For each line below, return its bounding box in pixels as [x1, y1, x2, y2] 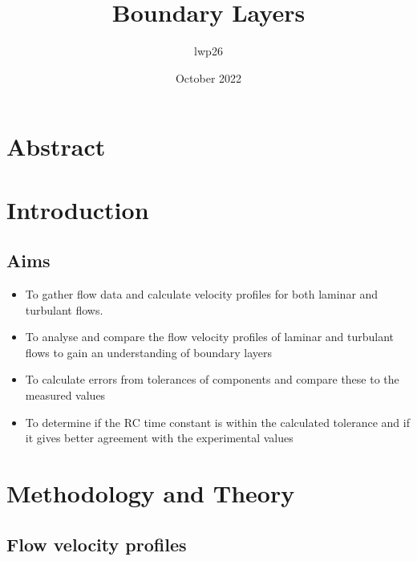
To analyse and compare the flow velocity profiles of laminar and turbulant [25, 328, 395, 345]
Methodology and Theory [6, 477, 295, 510]
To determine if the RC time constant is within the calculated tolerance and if [25, 413, 410, 430]
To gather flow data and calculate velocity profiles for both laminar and [25, 286, 379, 303]
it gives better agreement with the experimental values [25, 429, 294, 446]
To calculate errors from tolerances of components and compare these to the [25, 371, 399, 388]
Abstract [6, 130, 106, 163]
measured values [25, 387, 106, 404]
